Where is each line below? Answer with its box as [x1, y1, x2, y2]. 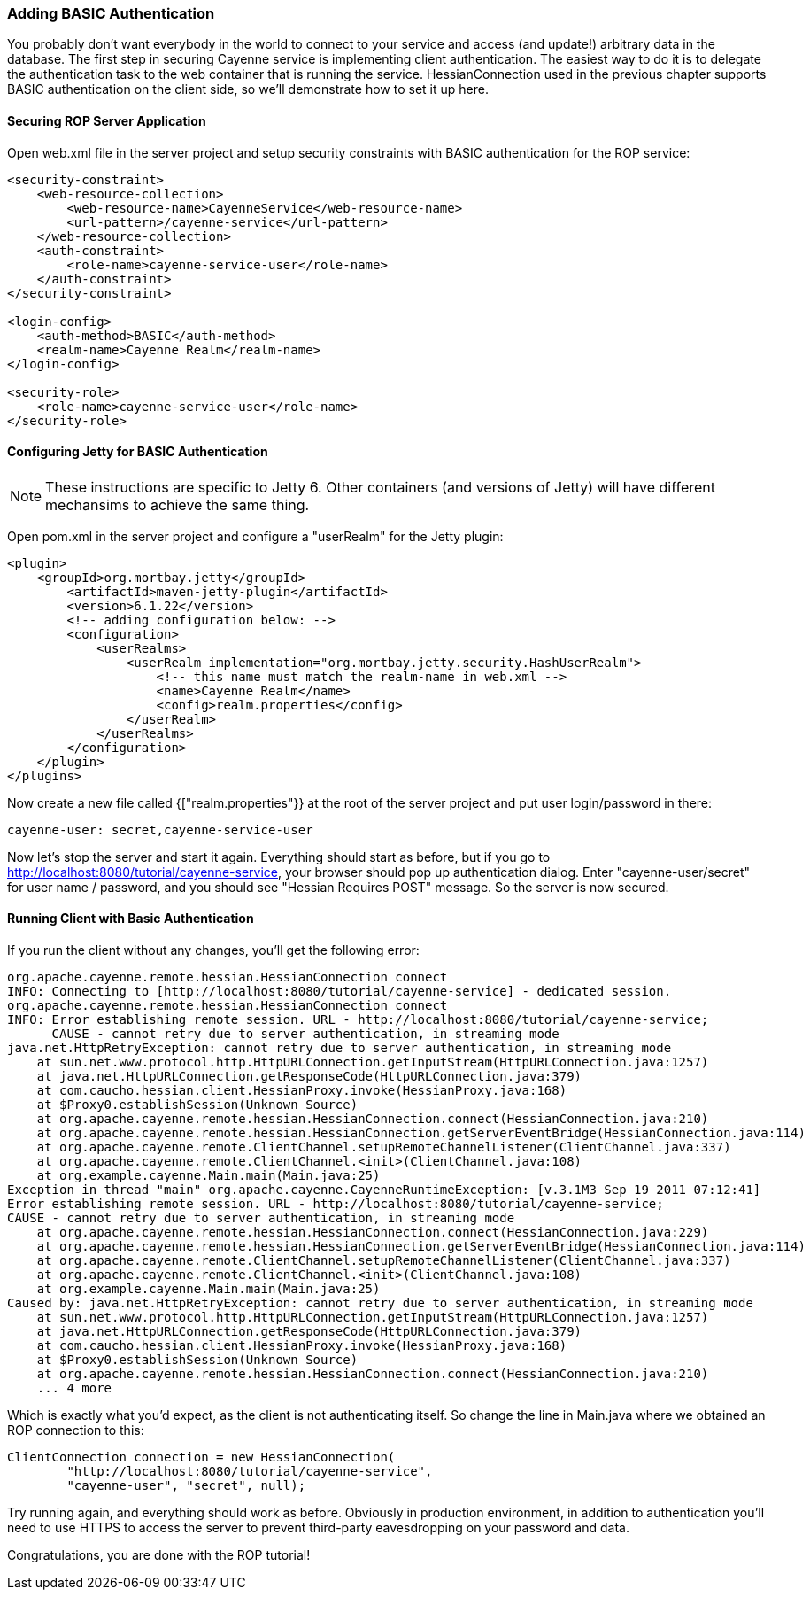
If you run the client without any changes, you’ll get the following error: [7, 942, 420, 958]
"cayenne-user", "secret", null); [66, 1478, 306, 1493]
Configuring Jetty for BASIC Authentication [7, 444, 268, 460]
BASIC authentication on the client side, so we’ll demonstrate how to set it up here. [7, 81, 489, 97]
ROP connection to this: [7, 1423, 144, 1438]
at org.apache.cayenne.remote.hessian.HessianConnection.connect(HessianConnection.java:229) [36, 1225, 709, 1240]
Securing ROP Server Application [7, 112, 206, 128]
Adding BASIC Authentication [7, 4, 215, 22]
